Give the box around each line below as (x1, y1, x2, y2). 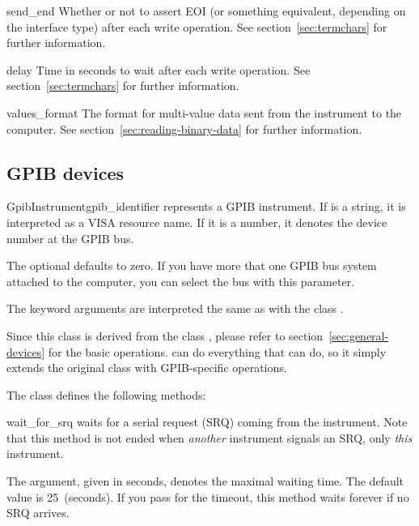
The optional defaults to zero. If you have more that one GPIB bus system (6, 257, 377, 274)
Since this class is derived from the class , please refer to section (6, 327, 324, 344)
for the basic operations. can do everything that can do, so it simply (48, 343, 387, 360)
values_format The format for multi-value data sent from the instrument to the (6, 104, 402, 121)
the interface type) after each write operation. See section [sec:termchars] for (6, 18, 387, 35)
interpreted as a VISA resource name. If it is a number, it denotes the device (6, 213, 387, 230)
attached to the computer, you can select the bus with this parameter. (6, 272, 355, 289)
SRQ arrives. (6, 504, 70, 521)
